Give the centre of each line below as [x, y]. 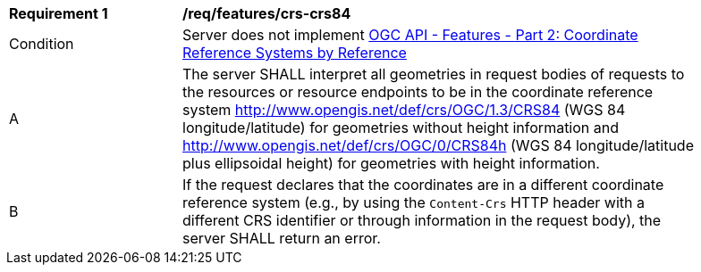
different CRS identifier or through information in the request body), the [422, 220]
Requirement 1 [59, 13]
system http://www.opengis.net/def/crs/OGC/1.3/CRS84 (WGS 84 [404, 110]
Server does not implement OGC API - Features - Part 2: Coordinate [410, 35]
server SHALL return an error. [282, 238]
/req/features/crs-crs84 [267, 13]
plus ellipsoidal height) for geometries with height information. [391, 163]
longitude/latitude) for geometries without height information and [401, 128]
